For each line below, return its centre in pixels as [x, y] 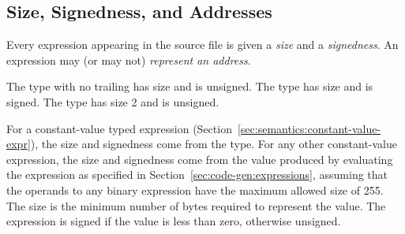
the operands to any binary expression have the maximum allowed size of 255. [195, 189]
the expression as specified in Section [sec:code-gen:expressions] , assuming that [197, 175]
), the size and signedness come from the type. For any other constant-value [214, 144]
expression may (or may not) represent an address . [129, 59]
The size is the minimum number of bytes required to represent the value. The [196, 205]
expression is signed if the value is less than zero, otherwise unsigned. [174, 221]
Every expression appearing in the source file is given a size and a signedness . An [202, 45]
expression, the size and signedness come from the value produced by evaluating [200, 159]
